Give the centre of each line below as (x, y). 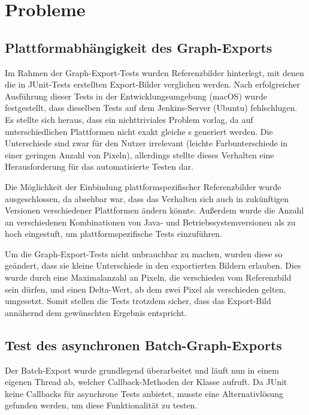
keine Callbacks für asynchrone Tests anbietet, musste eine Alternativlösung (144, 393)
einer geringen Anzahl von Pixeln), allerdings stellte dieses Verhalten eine (140, 154)
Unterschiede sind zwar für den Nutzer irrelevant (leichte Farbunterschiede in (146, 143)
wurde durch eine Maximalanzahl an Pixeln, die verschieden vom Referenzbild (148, 277)
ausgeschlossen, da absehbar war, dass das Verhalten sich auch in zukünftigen (147, 198)
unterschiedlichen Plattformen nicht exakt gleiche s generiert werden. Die (139, 131)
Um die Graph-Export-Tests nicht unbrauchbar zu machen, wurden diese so (144, 253)
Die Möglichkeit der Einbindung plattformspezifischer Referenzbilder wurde (143, 186)
